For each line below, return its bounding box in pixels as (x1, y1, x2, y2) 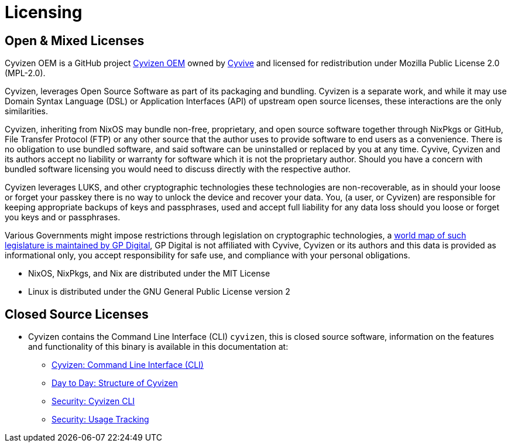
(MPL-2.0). (5, 68, 46, 79)
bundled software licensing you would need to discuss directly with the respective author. (5, 164, 351, 175)
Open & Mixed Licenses (5, 33, 145, 48)
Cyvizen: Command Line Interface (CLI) (52, 360, 204, 370)
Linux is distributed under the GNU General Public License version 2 (28, 286, 290, 297)
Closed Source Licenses (5, 306, 149, 322)
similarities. (5, 106, 49, 117)
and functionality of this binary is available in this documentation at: (28, 342, 289, 352)
